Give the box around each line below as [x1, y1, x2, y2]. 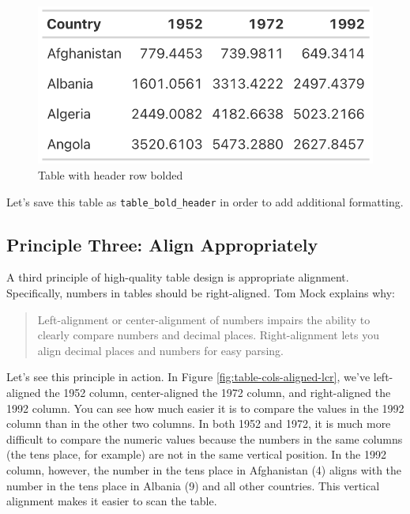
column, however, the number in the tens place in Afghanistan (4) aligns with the [6, 461, 402, 478]
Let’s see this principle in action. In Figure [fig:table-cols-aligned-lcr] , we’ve [6, 368, 371, 385]
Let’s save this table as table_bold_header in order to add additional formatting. [6, 193, 404, 210]
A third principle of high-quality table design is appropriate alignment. [6, 269, 349, 285]
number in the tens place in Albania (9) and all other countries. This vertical [6, 477, 380, 493]
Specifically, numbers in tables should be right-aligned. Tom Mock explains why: [6, 285, 395, 301]
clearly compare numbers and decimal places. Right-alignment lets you [37, 327, 379, 343]
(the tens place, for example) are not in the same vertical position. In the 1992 [6, 446, 386, 463]
